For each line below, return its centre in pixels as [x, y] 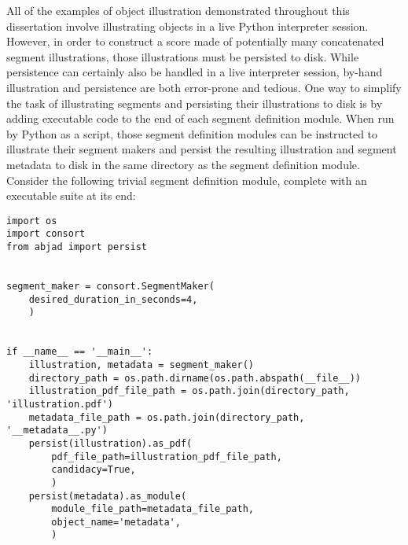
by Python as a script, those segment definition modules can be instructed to [192, 133]
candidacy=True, [94, 470]
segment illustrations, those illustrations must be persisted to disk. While [183, 56]
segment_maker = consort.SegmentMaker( [110, 286]
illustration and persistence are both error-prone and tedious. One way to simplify [204, 87]
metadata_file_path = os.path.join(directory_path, [167, 417]
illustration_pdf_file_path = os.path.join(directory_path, [189, 391]
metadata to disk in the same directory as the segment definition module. [183, 164]
